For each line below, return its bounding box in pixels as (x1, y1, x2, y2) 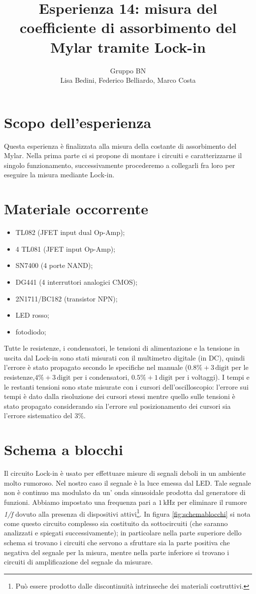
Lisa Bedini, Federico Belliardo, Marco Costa (60, 75, 196, 85)
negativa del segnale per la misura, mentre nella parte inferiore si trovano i (4, 547, 229, 557)
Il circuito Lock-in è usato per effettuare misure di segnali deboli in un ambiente (4, 468, 246, 478)
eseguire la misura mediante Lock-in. (4, 169, 115, 180)
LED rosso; (15, 310, 49, 320)
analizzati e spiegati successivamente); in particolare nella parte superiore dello (4, 528, 242, 538)
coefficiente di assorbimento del (19, 17, 237, 37)
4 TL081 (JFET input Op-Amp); (15, 243, 116, 254)
